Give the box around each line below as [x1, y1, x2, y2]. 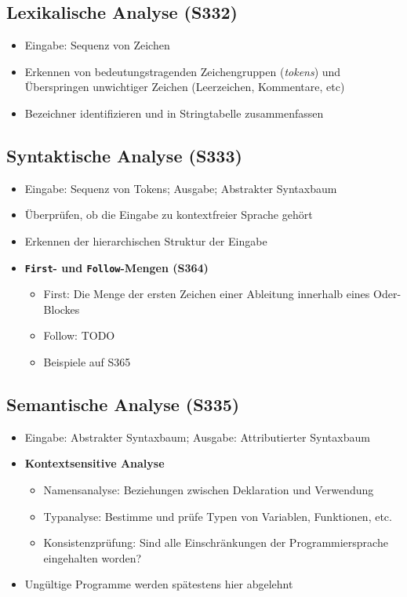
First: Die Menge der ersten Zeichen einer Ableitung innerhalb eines [43, 286, 370, 302]
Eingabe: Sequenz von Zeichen [24, 37, 170, 53]
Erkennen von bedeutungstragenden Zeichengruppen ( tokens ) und [24, 63, 341, 79]
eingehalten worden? [43, 549, 142, 566]
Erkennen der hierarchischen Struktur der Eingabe [24, 232, 267, 249]
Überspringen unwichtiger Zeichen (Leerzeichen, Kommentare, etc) [24, 78, 345, 95]
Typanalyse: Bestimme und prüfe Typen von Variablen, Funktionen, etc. [43, 508, 392, 524]
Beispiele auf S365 [43, 354, 131, 369]
